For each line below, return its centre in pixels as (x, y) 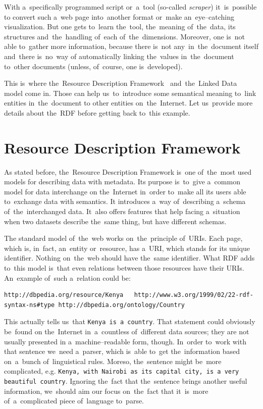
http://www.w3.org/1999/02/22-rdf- (194, 295)
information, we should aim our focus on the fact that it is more (106, 391)
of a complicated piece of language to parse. (74, 401)
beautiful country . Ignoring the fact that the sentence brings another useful (126, 381)
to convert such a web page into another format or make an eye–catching (119, 16)
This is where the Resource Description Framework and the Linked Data (121, 83)
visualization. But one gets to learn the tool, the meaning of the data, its (120, 27)
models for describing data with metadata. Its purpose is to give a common (122, 182)
